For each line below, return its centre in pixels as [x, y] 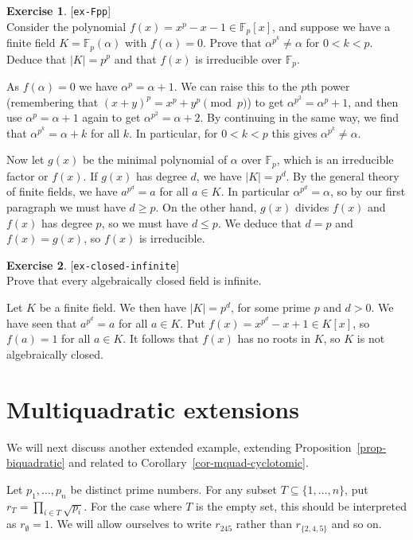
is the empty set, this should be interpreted [301, 505]
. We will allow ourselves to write [131, 524]
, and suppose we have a [331, 26]
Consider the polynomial [66, 26]
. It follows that [161, 338]
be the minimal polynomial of [155, 159]
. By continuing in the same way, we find [300, 117]
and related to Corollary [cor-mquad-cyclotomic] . [189, 462]
